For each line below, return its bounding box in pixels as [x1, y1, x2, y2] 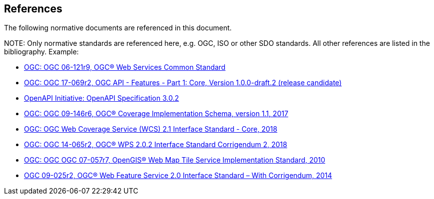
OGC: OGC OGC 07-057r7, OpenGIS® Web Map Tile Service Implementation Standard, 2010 [24, 156, 326, 165]
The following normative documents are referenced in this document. [4, 23, 232, 32]
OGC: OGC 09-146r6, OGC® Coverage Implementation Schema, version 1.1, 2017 [24, 109, 289, 118]
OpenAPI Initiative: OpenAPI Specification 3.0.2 [24, 94, 179, 103]
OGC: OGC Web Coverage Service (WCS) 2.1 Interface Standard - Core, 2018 [24, 125, 278, 134]
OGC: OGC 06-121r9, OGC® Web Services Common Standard [24, 63, 226, 72]
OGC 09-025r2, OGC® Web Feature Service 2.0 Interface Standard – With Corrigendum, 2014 [24, 171, 332, 180]
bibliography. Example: [4, 47, 79, 56]
